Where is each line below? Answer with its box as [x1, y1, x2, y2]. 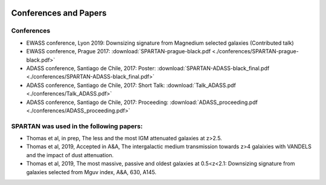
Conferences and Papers [11, 8, 107, 18]
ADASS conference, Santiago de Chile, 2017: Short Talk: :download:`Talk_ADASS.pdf [26, 82, 237, 89]
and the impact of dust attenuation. [26, 151, 114, 158]
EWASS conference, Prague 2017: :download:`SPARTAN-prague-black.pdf [26, 48, 211, 55]
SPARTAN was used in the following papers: [11, 122, 143, 130]
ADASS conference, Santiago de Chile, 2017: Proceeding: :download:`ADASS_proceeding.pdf [26, 99, 258, 106]
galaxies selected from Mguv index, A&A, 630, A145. [26, 168, 157, 175]
